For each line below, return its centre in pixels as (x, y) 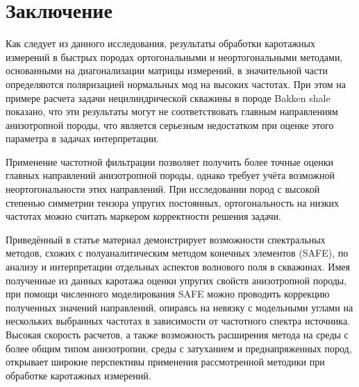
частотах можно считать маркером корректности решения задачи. (143, 216)
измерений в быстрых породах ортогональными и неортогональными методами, (174, 57)
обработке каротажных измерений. (78, 375)
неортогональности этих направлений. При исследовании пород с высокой (163, 189)
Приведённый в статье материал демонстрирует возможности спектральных (166, 239)
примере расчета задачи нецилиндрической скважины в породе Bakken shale (168, 97)
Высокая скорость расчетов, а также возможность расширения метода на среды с (177, 334)
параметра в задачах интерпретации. (82, 138)
